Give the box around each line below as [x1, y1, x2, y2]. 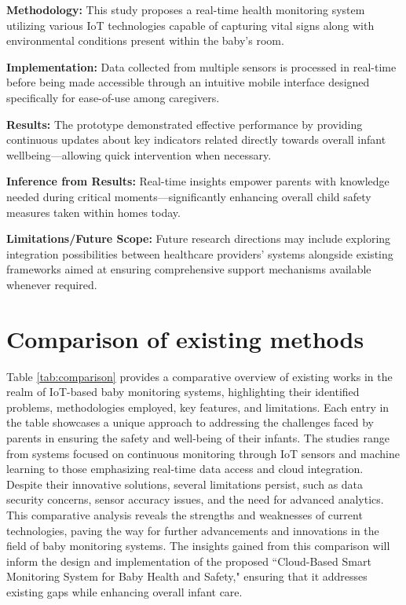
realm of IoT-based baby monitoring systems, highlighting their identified [6, 383, 360, 400]
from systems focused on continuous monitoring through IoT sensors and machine [6, 445, 400, 461]
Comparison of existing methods [6, 322, 364, 354]
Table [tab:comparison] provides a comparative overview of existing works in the [6, 368, 393, 384]
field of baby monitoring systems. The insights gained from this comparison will [6, 537, 390, 554]
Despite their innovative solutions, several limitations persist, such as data [6, 475, 364, 492]
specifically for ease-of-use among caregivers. [6, 89, 220, 105]
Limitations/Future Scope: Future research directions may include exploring [6, 230, 391, 247]
